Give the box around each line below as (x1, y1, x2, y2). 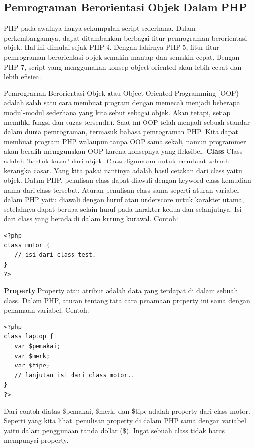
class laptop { (4, 333, 54, 340)
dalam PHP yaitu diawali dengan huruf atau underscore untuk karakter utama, (4, 194, 244, 204)
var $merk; (14, 352, 50, 360)
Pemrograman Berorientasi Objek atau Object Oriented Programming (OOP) (4, 87, 239, 98)
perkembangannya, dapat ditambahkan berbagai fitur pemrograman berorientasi (4, 32, 247, 42)
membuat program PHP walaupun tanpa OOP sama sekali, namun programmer (4, 136, 246, 146)
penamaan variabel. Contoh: (4, 305, 89, 315)
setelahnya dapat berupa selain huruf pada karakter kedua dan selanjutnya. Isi (4, 204, 242, 214)
